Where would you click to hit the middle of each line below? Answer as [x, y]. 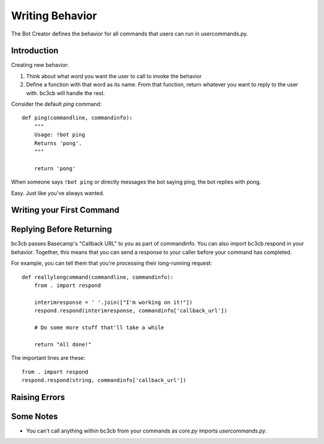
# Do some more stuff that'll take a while [99, 327]
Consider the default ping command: [56, 104]
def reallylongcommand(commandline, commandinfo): [98, 277]
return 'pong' [55, 168]
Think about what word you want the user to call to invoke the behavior [114, 76]
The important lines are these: [48, 358]
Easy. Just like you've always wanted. [58, 193]
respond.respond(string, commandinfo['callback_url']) [104, 380]
